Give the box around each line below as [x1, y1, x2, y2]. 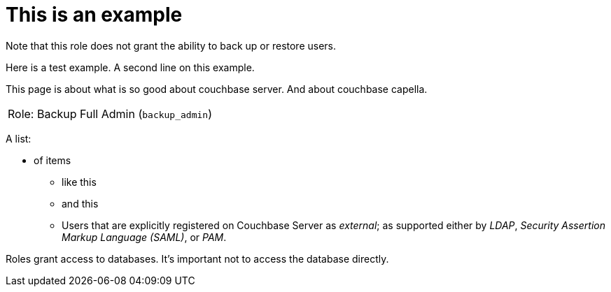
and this [62, 197, 99, 210]
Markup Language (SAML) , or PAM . [62, 231, 227, 243]
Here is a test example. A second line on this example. [6, 61, 255, 73]
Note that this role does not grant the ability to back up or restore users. [6, 39, 337, 52]
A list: [6, 132, 31, 145]
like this [62, 175, 97, 188]
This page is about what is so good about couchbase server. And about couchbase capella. [6, 82, 428, 95]
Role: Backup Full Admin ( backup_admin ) [8, 106, 212, 121]
